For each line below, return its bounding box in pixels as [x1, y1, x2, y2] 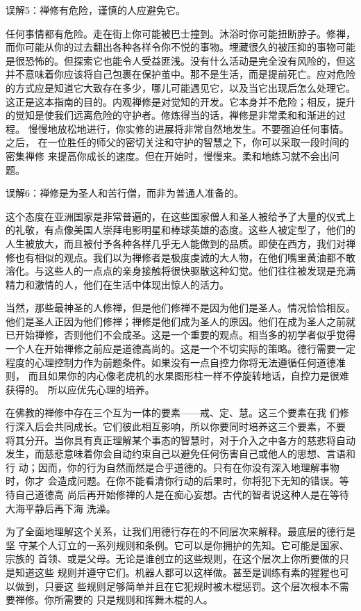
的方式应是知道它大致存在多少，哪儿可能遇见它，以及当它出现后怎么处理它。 [6, 80, 355, 95]
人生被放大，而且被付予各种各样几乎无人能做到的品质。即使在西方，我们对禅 [6, 236, 355, 250]
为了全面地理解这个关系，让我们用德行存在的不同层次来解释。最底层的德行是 [6, 524, 355, 539]
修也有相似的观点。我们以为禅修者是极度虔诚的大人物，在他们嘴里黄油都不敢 [6, 250, 355, 264]
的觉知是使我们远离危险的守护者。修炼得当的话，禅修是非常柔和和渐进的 [6, 108, 336, 122]
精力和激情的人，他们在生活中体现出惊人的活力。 [6, 277, 229, 291]
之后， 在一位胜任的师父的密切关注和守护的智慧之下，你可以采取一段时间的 [6, 135, 349, 149]
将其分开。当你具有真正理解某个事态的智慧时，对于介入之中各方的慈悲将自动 [6, 432, 355, 447]
